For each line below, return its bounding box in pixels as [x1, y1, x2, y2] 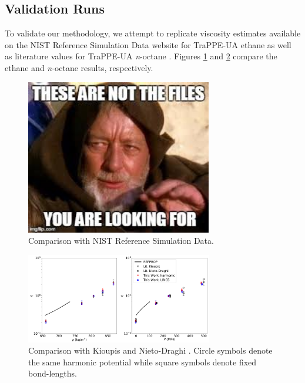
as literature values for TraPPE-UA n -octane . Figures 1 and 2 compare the [5, 50, 277, 62]
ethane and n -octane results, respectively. [5, 61, 153, 73]
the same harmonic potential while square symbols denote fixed [28, 355, 257, 368]
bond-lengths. [28, 367, 77, 379]
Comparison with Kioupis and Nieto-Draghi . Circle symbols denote [28, 344, 273, 357]
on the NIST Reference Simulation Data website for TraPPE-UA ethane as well [5, 38, 291, 51]
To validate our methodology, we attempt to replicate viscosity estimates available [5, 27, 301, 39]
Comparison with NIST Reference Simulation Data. [28, 234, 214, 247]
